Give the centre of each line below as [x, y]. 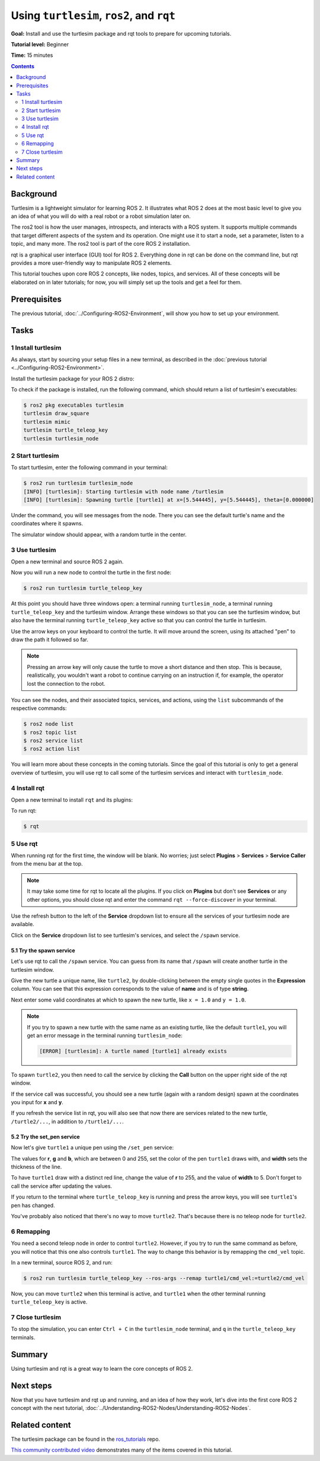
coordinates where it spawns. [47, 524]
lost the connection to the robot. [66, 683]
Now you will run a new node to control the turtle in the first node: [91, 572]
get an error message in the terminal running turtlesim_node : [105, 1035]
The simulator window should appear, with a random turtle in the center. [99, 534]
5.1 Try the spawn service [43, 950]
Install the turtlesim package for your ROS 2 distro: [73, 378]
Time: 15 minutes [32, 55]
